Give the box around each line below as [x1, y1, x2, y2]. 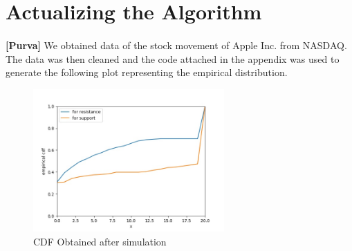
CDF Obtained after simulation [33, 234, 167, 249]
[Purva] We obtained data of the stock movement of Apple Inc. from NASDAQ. [6, 37, 347, 52]
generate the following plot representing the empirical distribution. [6, 65, 288, 80]
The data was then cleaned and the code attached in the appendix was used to [6, 51, 340, 66]
